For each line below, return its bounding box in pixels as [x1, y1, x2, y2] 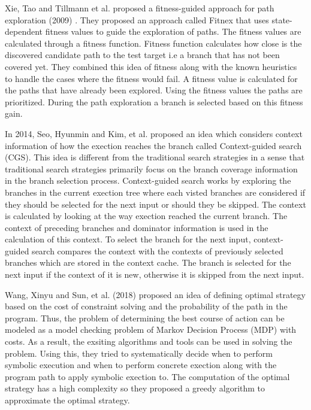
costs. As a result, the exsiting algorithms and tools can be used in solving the [5, 335, 292, 348]
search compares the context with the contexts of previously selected [32, 244, 283, 257]
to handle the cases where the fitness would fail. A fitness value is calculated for [5, 72, 298, 84]
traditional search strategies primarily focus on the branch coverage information [5, 162, 298, 175]
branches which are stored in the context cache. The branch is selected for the [5, 256, 291, 269]
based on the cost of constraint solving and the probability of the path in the [5, 300, 288, 312]
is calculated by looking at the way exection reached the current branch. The [5, 209, 288, 222]
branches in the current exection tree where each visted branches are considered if [5, 186, 306, 198]
